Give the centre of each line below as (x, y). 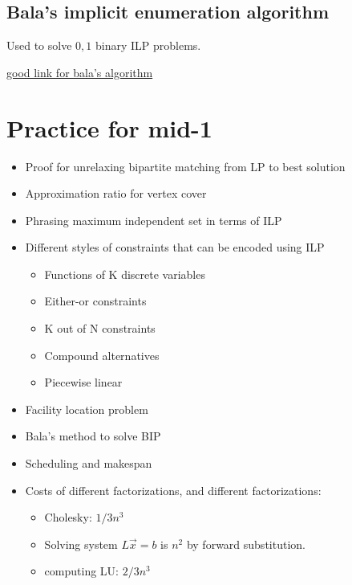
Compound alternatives (102, 355)
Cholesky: (68, 517)
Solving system (81, 544)
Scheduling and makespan (89, 463)
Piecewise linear (83, 382)
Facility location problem (87, 409)
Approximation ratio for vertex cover (116, 193)
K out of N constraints (100, 328)
